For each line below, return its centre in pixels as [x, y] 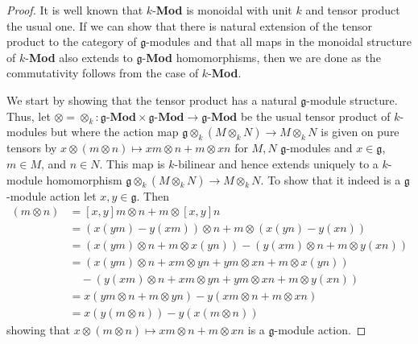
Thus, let [29, 116]
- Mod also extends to [79, 57]
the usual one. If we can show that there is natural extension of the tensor [189, 25]
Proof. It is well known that [75, 10]
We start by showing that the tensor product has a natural [152, 99]
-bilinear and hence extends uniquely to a [276, 163]
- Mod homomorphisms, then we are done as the [261, 57]
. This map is [132, 163]
